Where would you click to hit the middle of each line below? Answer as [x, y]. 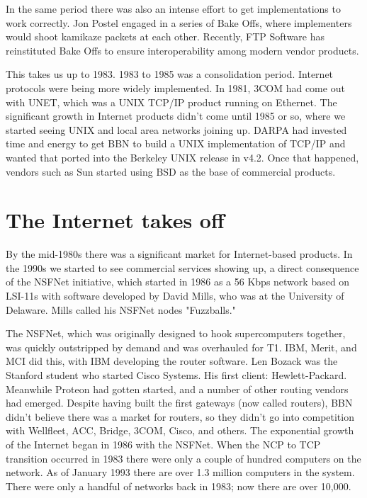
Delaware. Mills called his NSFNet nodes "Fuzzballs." [121, 309]
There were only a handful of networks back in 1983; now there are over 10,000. [179, 486]
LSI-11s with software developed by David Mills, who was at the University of [175, 296]
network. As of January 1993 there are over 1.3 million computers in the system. [180, 472]
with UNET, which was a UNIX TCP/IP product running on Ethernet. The [171, 102]
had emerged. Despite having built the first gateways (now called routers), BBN [179, 403]
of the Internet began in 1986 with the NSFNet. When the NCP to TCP [163, 444]
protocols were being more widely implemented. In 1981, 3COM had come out [175, 87]
